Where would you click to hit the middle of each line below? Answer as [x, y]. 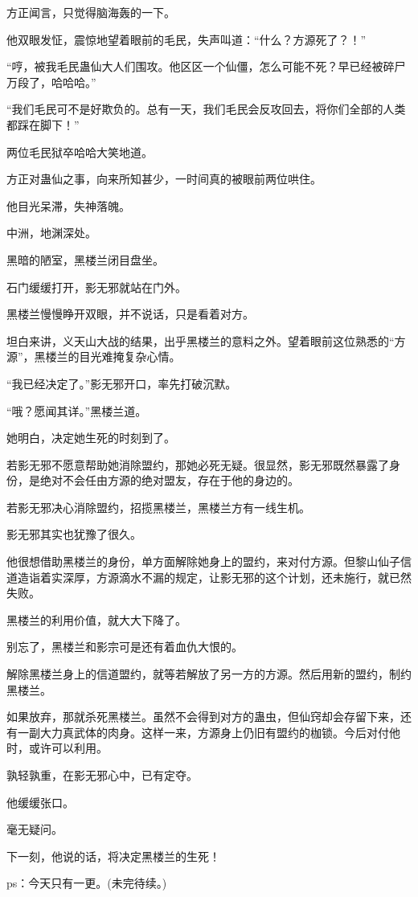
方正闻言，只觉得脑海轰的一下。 [91, 12]
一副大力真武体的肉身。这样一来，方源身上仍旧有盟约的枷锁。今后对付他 [209, 732]
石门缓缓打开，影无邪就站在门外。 [96, 287]
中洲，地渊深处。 [51, 233]
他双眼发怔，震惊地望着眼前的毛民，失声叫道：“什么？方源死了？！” [186, 39]
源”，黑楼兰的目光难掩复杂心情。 [94, 356]
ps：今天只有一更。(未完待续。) [87, 883]
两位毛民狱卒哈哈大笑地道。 [80, 152]
